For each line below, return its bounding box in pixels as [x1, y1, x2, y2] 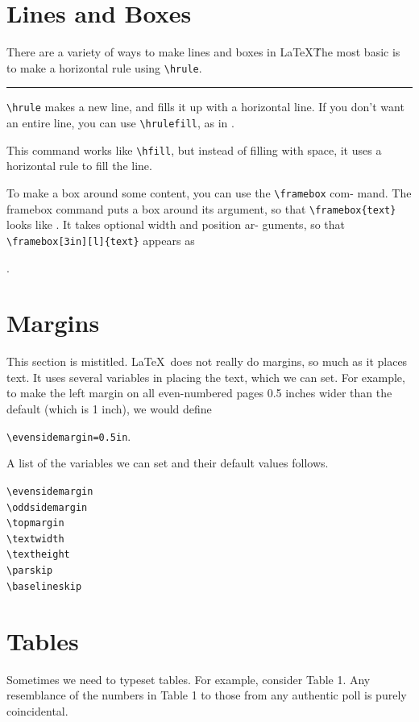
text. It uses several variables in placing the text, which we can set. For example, [6, 368, 405, 385]
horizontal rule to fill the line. [6, 157, 152, 174]
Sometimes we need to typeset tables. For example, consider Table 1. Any [6, 670, 371, 687]
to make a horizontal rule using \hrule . [6, 59, 202, 76]
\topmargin [6, 517, 64, 529]
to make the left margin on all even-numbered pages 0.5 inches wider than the [6, 384, 392, 401]
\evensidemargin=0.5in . [6, 427, 131, 444]
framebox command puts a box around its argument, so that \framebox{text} [6, 200, 396, 217]
